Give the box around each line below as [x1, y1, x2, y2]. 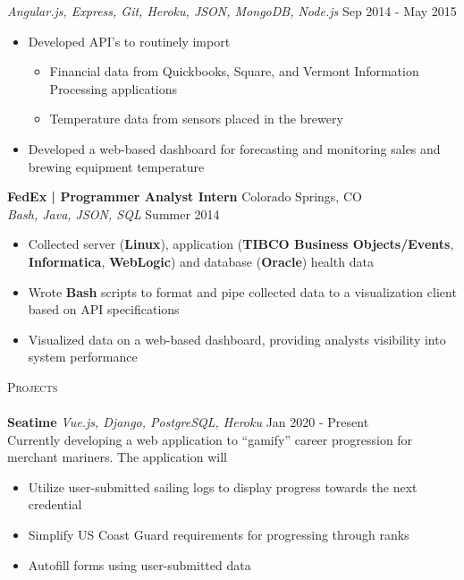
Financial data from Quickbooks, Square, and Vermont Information [49, 62, 419, 81]
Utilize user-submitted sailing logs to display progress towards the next [28, 477, 418, 496]
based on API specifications [28, 300, 180, 319]
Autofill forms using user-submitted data [28, 555, 251, 574]
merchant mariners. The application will [7, 448, 227, 466]
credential [28, 495, 82, 514]
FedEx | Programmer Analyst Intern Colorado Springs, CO [7, 187, 362, 206]
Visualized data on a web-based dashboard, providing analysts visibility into [28, 329, 446, 348]
